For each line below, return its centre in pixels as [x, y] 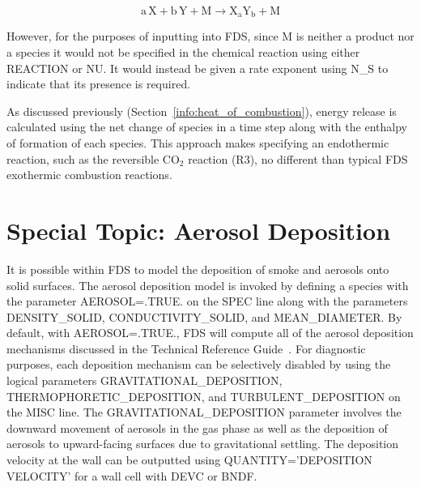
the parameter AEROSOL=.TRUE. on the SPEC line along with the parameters [207, 301]
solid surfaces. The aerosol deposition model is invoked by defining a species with [208, 285]
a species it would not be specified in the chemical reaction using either [183, 52]
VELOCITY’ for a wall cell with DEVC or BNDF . [132, 475]
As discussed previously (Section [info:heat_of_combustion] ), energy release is [202, 111]
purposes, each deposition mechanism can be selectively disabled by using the [199, 364]
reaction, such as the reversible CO [93, 158]
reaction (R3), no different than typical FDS [298, 158]
